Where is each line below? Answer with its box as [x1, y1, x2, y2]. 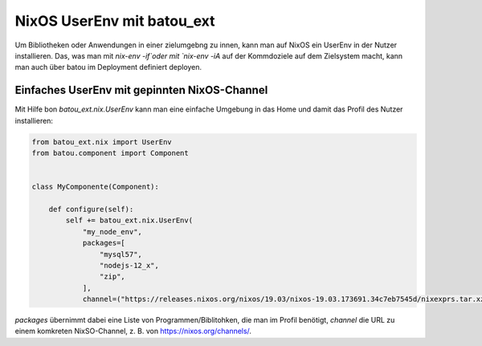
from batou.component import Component [31, 149, 189, 157]
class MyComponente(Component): [31, 182, 160, 192]
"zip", [99, 272, 126, 281]
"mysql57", [99, 250, 142, 258]
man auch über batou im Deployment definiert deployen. [14, 63, 202, 72]
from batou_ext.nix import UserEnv [31, 137, 172, 146]
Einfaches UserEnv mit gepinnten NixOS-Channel [14, 83, 268, 97]
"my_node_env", [82, 227, 142, 236]
